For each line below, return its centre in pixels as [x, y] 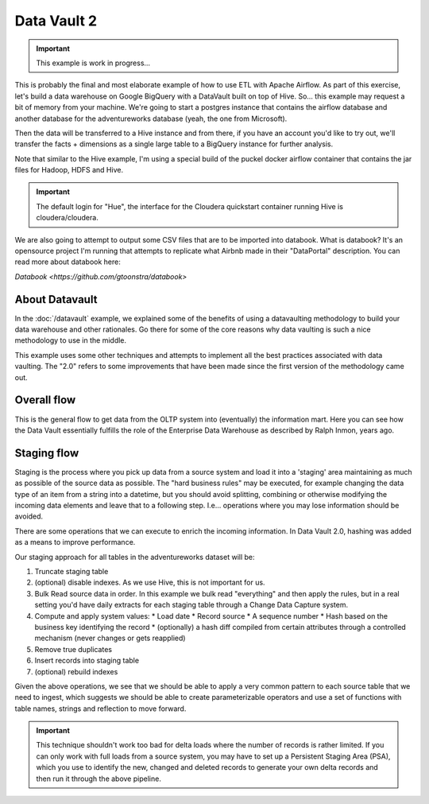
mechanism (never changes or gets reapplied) [110, 638]
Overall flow [45, 400]
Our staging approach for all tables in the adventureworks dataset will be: [135, 557]
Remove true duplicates [73, 649]
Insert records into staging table [87, 661]
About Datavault [56, 299]
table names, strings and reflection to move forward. [100, 709]
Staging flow [47, 453]
